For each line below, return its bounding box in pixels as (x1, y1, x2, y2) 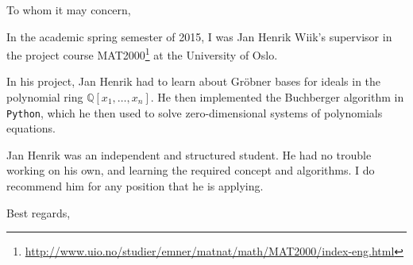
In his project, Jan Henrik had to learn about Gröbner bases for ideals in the (6, 73, 381, 90)
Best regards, (6, 204, 71, 221)
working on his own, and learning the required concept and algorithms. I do (6, 162, 375, 179)
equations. (6, 120, 56, 136)
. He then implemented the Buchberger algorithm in (150, 89, 404, 106)
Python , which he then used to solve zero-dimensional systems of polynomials (6, 104, 383, 121)
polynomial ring (6, 89, 83, 106)
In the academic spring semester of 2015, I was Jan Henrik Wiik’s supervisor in (6, 28, 392, 44)
